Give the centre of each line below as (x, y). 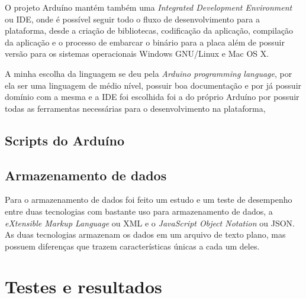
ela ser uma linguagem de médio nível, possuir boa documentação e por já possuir (153, 85)
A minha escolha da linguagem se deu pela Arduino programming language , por (149, 73)
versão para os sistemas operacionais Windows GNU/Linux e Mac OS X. (137, 54)
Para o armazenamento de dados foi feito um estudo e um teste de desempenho (149, 200)
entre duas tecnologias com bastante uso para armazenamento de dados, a (139, 211)
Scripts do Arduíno (65, 140)
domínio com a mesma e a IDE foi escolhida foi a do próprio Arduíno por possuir (152, 97)
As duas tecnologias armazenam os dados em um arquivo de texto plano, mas (145, 234)
